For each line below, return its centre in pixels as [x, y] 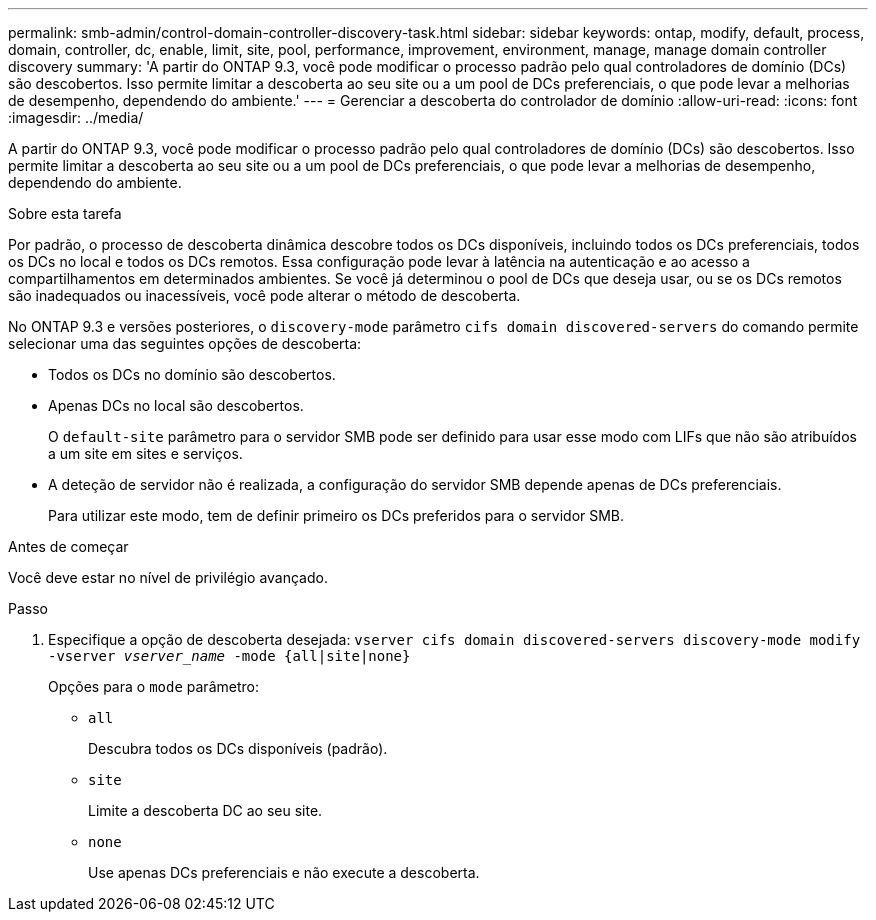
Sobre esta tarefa [65, 213]
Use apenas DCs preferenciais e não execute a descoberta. [284, 872]
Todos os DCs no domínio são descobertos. [192, 374]
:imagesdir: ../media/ [76, 117]
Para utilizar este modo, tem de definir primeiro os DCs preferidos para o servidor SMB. [336, 515]
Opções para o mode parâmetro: [153, 686]
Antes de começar [68, 546]
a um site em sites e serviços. [145, 453]
